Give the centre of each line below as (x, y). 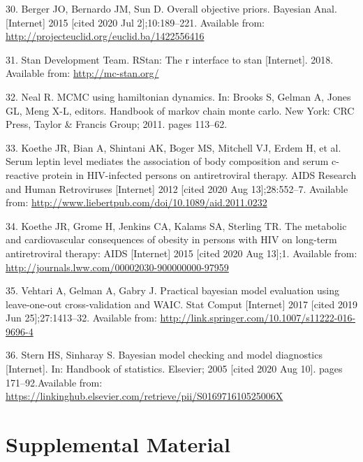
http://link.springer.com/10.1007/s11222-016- (258, 318)
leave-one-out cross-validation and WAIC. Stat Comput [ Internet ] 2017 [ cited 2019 (181, 304)
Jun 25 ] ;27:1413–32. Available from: (81, 318)
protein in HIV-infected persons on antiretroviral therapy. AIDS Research (199, 174)
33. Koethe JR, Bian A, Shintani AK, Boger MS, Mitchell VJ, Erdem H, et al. (173, 147)
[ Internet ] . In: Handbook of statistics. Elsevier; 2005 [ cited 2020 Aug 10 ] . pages (174, 369)
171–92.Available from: (54, 382)
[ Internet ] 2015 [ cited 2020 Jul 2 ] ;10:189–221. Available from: (135, 22)
